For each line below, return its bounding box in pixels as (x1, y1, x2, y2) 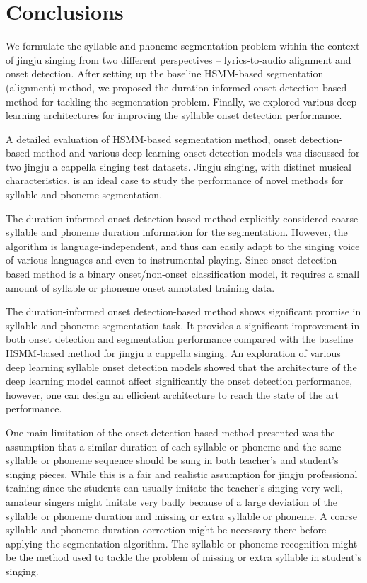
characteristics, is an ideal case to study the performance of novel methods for (6, 173, 344, 188)
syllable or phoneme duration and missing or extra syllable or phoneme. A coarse (6, 508, 357, 523)
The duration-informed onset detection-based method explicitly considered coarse (6, 210, 359, 225)
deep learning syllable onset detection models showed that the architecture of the (6, 359, 357, 374)
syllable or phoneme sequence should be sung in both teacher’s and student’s (6, 453, 339, 468)
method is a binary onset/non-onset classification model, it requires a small (33, 266, 360, 281)
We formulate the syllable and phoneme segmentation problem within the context (6, 38, 360, 53)
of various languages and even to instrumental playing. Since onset (6, 252, 294, 267)
